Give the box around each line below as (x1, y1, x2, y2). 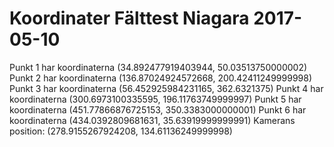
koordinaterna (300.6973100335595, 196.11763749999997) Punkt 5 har (9, 93, 302, 105)
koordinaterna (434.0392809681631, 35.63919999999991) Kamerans (9, 114, 296, 126)
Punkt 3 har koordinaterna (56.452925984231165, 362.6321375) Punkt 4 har (9, 82, 324, 94)
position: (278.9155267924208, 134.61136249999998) (9, 125, 233, 137)
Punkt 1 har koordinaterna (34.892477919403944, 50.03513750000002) (9, 61, 308, 73)
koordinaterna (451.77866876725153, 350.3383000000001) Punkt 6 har (9, 103, 307, 116)
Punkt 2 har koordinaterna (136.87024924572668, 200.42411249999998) (9, 72, 313, 84)
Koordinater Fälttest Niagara (9, 7, 250, 30)
